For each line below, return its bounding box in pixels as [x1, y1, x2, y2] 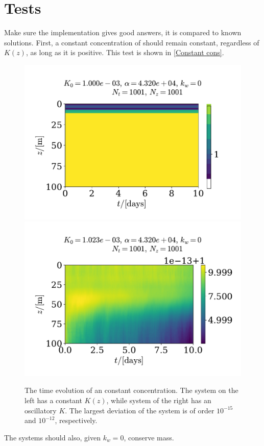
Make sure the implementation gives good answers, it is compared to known [4, 27, 242, 38]
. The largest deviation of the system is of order [65, 405, 214, 415]
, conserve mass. [124, 432, 174, 442]
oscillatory [25, 405, 57, 415]
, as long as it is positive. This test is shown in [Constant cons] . [26, 47, 224, 58]
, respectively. [55, 415, 98, 426]
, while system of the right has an [106, 395, 211, 406]
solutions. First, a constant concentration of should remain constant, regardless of [4, 37, 259, 47]
